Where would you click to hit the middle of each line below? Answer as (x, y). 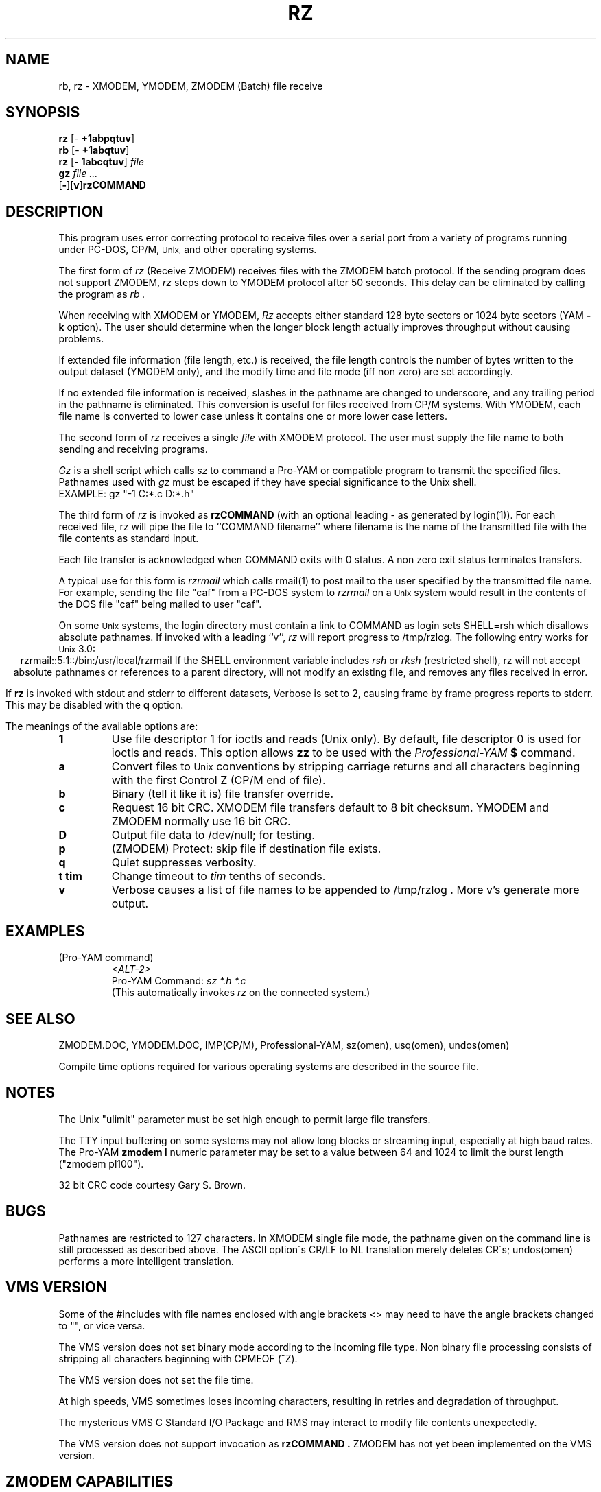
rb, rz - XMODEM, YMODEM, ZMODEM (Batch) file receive (191, 86)
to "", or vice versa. (102, 1325)
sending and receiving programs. (133, 449)
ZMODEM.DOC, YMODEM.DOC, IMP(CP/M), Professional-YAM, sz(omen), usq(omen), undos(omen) (284, 1045)
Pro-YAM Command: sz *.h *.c (179, 981)
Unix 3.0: (77, 649)
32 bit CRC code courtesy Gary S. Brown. (152, 1185)
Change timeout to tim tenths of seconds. (219, 876)
